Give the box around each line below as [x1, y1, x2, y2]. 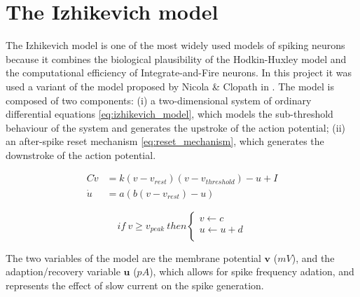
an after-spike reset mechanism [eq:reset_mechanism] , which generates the [6, 134, 324, 148]
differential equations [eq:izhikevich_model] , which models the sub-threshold [6, 106, 333, 121]
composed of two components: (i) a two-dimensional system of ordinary [6, 92, 312, 107]
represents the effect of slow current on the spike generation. [6, 277, 264, 292]
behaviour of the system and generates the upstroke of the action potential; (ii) [6, 120, 345, 134]
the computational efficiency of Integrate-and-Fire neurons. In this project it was [6, 65, 352, 80]
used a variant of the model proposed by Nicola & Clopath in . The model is [6, 78, 334, 93]
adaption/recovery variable [6, 264, 120, 279]
